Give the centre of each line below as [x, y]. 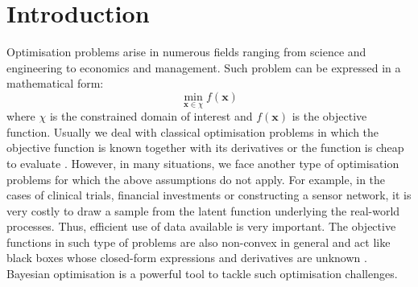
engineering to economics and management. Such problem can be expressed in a [204, 67]
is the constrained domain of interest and [151, 116]
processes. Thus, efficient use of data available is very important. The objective [201, 226]
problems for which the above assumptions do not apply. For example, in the [196, 179]
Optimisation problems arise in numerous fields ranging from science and [186, 52]
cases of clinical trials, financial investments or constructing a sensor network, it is [209, 195]
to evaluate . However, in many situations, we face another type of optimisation [203, 163]
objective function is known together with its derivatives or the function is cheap [205, 148]
